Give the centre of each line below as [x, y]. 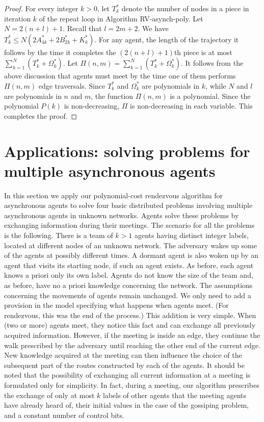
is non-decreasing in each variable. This [191, 106]
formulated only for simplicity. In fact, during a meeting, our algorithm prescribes [132, 385]
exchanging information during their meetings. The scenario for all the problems [129, 225]
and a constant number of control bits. [64, 415]
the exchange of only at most [49, 395]
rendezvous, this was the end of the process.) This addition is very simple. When [130, 315]
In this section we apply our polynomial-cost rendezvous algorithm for [114, 195]
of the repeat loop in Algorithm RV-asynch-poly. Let [121, 18]
